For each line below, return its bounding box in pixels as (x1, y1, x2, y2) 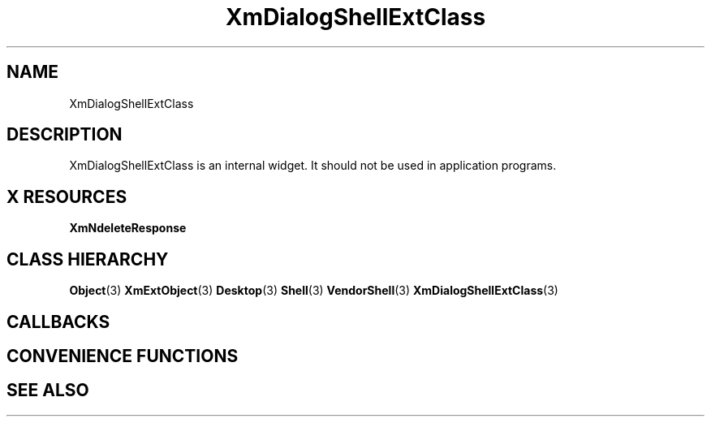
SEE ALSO (6, 380, 89, 401)
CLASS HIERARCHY (6, 248, 169, 270)
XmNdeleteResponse (69, 221, 187, 235)
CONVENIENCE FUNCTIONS (6, 345, 239, 366)
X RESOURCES (6, 186, 127, 207)
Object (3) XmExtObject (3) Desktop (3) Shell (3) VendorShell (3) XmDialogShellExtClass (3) (69, 283, 558, 298)
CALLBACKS (6, 311, 110, 332)
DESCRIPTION (6, 124, 123, 145)
